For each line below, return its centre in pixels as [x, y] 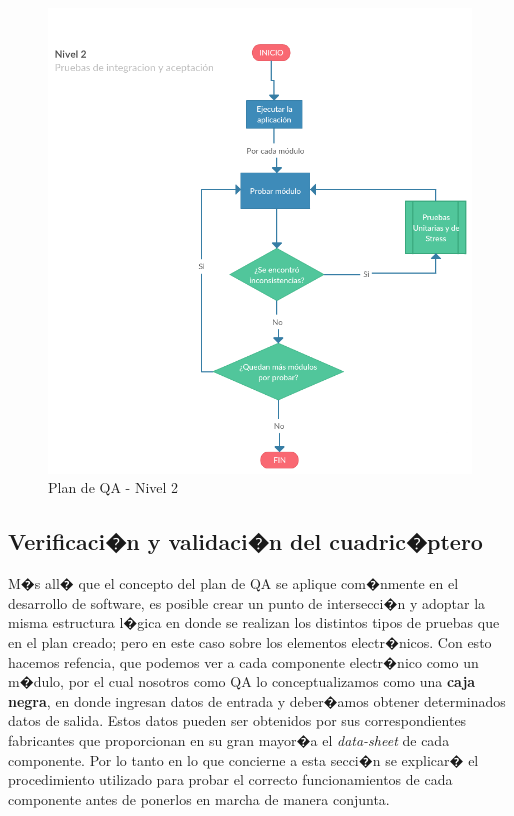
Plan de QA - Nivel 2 [113, 487]
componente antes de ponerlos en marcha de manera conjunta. [199, 798]
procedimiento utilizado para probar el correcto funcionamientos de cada [230, 779]
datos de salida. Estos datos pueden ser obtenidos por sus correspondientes [237, 720]
